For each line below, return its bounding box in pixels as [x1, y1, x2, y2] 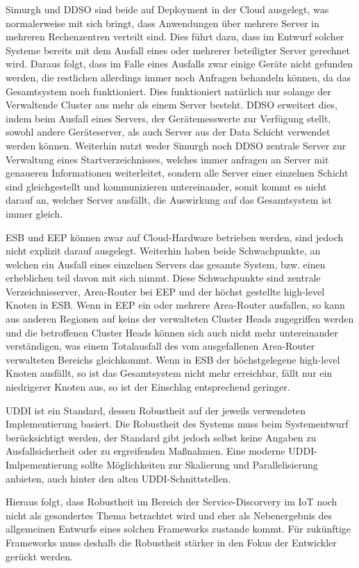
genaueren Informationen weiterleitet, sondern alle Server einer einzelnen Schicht [6, 165, 349, 180]
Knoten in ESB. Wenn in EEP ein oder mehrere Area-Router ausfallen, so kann [6, 298, 345, 312]
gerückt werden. [6, 549, 73, 563]
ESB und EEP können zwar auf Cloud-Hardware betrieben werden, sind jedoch [6, 229, 344, 244]
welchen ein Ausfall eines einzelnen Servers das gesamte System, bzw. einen [6, 257, 326, 271]
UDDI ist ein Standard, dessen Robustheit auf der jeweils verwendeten [6, 403, 306, 417]
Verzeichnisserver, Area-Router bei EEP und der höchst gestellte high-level [6, 284, 325, 298]
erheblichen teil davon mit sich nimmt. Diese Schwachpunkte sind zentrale [6, 270, 321, 285]
